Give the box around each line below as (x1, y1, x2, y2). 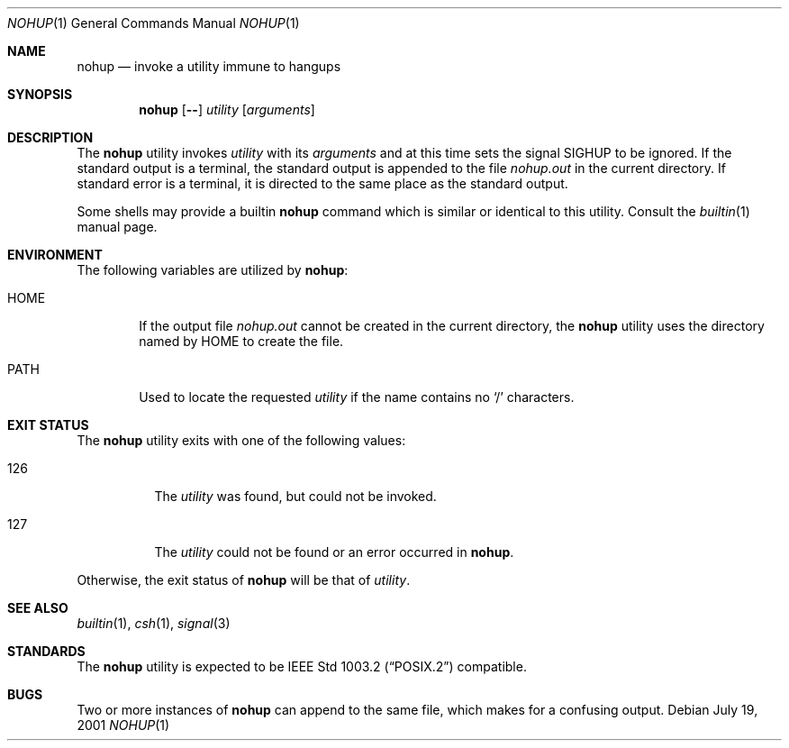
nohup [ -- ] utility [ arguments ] (139, 102, 315, 117)
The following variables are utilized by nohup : (77, 262, 349, 278)
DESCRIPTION (7, 130, 94, 145)
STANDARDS (7, 643, 86, 659)
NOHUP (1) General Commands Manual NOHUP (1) (7, 15, 300, 31)
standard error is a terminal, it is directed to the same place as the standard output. (77, 176, 568, 191)
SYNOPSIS (7, 87, 73, 102)
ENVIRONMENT (7, 247, 103, 262)
